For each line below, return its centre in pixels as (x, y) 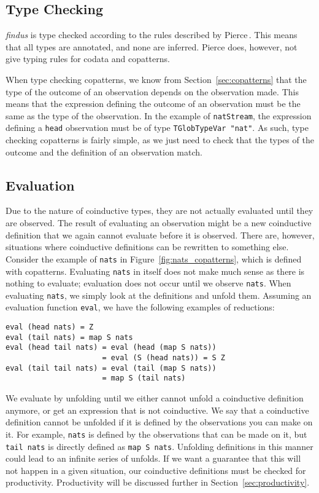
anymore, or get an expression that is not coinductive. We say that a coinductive (157, 410)
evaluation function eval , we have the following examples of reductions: (140, 307)
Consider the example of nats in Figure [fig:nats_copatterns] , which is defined (154, 258)
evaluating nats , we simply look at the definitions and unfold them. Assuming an (159, 295)
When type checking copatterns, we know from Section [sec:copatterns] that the (156, 79)
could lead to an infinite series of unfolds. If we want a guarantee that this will (153, 458)
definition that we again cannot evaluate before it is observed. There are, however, (160, 235)
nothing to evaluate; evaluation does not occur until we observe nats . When (148, 283)
